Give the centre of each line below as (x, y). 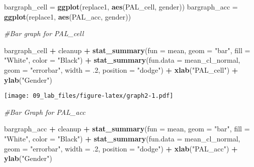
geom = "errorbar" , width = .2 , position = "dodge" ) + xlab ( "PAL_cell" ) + (121, 69)
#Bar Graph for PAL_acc (45, 112)
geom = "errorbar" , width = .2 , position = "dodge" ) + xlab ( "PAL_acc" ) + (121, 148)
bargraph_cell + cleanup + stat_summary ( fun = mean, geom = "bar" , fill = (127, 50)
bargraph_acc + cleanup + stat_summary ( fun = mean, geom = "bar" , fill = (127, 129)
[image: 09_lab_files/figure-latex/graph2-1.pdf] (89, 96)
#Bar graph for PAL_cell (44, 33)
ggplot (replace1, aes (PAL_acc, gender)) (68, 16)
